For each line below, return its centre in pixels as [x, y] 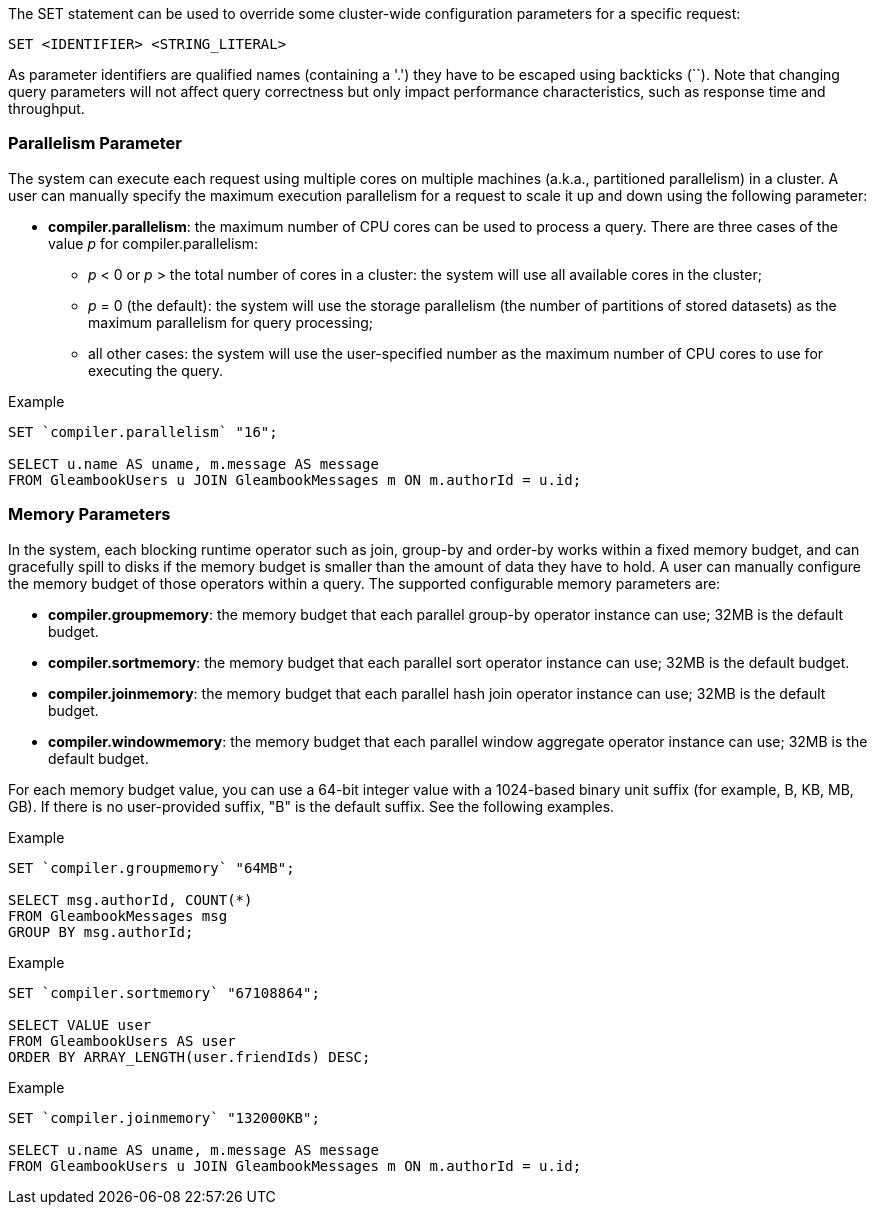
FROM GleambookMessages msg [118, 915]
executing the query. [156, 370]
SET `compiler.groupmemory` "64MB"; [151, 867]
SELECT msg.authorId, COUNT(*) [130, 899]
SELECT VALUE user [80, 1024]
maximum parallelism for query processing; [231, 322]
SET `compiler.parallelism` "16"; [143, 431]
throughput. [46, 108]
